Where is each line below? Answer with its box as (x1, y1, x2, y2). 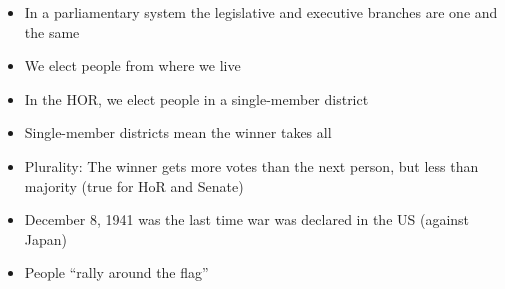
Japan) (24, 228, 68, 249)
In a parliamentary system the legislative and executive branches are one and (24, 2, 498, 22)
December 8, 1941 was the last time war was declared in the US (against (24, 209, 470, 230)
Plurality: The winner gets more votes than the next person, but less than (24, 155, 479, 176)
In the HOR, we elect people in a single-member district (24, 88, 369, 109)
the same (24, 21, 80, 42)
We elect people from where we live (24, 55, 241, 76)
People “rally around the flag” (24, 262, 209, 283)
